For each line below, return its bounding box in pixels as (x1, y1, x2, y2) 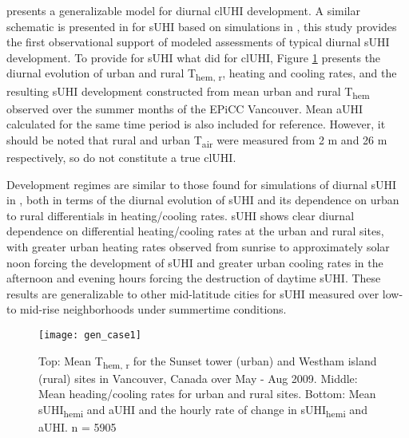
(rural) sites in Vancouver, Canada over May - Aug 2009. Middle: (38, 369, 358, 386)
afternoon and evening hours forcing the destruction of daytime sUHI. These (6, 270, 381, 286)
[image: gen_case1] (38, 329, 141, 341)
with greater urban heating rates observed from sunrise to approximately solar (6, 238, 390, 255)
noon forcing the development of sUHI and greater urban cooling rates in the (6, 254, 383, 270)
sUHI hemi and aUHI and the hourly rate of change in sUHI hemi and (38, 401, 367, 420)
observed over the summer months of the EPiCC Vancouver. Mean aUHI (6, 100, 363, 116)
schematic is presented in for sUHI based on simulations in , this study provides (6, 18, 397, 34)
